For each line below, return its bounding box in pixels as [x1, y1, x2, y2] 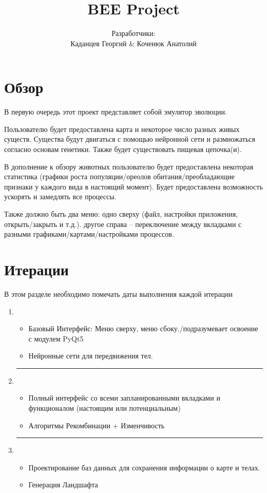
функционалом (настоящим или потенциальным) [28, 403, 181, 413]
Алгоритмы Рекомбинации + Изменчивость [28, 420, 165, 430]
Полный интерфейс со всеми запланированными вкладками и [28, 392, 220, 403]
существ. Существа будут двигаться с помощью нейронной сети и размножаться [4, 134, 255, 144]
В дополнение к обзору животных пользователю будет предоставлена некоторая [4, 161, 254, 172]
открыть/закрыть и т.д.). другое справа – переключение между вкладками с [4, 218, 242, 229]
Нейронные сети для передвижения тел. [28, 350, 153, 361]
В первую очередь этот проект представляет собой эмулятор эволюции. [4, 106, 227, 117]
